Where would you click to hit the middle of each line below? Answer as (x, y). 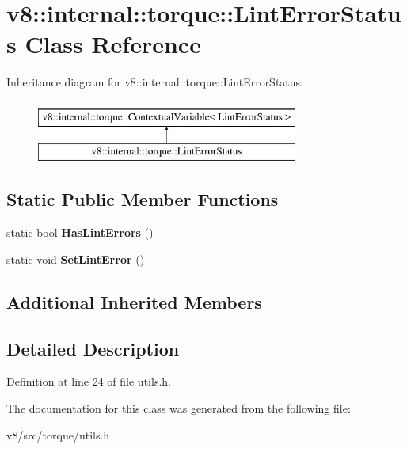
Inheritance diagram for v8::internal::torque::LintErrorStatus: (155, 82)
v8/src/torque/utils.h (58, 434)
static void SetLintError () (76, 259)
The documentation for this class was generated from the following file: (179, 408)
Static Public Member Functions (143, 199)
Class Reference (113, 44)
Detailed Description (93, 348)
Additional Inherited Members (134, 301)
